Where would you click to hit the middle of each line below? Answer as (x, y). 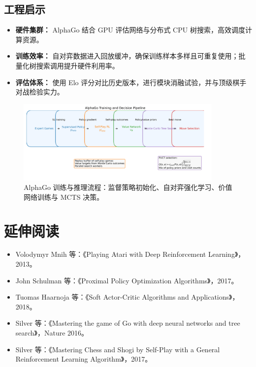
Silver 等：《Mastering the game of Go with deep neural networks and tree (128, 323)
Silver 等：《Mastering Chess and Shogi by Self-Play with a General (118, 349)
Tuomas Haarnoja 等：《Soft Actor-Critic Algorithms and (102, 297)
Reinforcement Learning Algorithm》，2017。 (84, 359)
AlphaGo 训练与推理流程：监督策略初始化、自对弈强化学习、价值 (128, 187)
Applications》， (215, 297)
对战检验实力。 (40, 92)
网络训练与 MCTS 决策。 (64, 197)
